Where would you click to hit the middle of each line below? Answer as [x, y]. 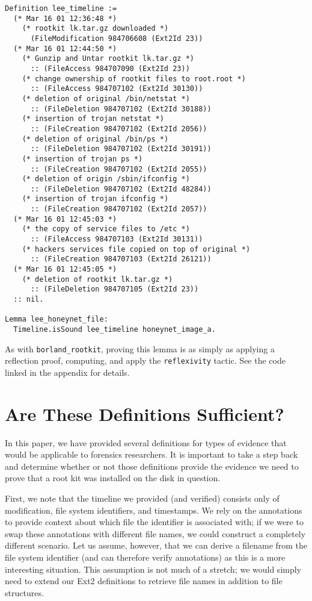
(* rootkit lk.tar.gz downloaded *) [95, 29]
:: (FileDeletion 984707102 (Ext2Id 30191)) [121, 149]
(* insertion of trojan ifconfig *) [95, 199]
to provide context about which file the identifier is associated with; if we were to [154, 522]
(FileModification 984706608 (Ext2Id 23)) [117, 38]
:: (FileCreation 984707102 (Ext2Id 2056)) [119, 129]
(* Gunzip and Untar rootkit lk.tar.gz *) [108, 59]
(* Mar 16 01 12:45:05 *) [65, 269]
